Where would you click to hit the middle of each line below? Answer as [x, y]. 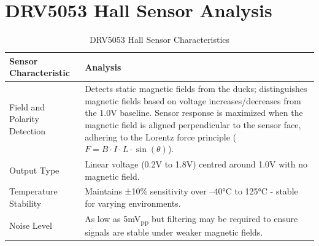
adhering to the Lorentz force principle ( [161, 136]
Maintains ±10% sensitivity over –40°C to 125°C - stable [191, 191]
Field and [27, 106]
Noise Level [31, 225]
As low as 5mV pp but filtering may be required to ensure [191, 219]
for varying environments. [133, 203]
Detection [27, 130]
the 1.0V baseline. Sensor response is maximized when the [194, 113]
